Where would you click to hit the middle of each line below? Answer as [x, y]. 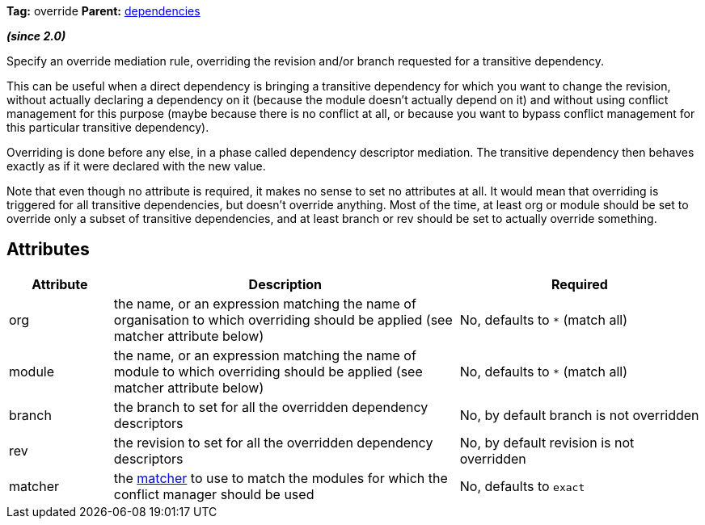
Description [285, 284]
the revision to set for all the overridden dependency [273, 442]
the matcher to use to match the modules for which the [281, 478]
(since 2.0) [36, 36]
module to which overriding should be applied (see [268, 371]
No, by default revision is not [547, 442]
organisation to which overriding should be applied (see [283, 319]
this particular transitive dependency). [108, 127]
